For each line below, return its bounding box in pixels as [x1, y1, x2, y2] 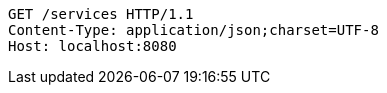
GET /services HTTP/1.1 [8, 6, 194, 22]
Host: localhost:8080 [8, 38, 177, 54]
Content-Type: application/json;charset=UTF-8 [8, 22, 379, 38]
